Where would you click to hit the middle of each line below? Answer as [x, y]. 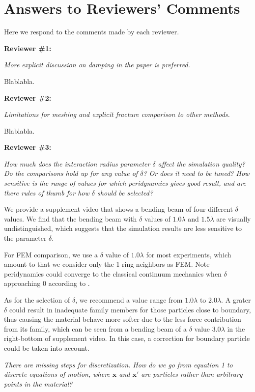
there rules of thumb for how [47, 192]
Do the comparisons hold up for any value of [71, 173]
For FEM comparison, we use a [51, 254]
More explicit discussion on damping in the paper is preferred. [97, 65]
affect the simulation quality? [201, 163]
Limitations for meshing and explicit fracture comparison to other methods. [117, 114]
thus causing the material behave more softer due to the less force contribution [123, 319]
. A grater [236, 300]
